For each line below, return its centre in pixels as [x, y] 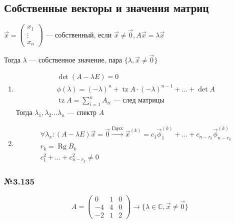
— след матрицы [139, 101]
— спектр [82, 112]
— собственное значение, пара [76, 60]
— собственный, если [79, 34]
